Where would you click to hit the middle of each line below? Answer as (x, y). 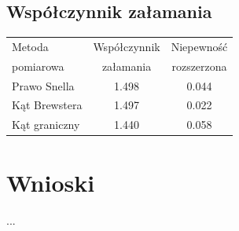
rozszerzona (199, 66)
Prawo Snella (43, 85)
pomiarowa (38, 66)
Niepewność (199, 46)
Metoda (30, 46)
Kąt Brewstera (47, 105)
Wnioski (51, 182)
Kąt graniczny (46, 125)
